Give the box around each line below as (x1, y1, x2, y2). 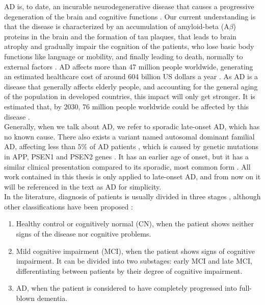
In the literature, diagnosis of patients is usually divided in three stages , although (4, 191, 261, 202)
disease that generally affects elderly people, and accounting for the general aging (4, 81, 258, 91)
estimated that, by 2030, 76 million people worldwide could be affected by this (4, 101, 249, 111)
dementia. (37, 293, 68, 303)
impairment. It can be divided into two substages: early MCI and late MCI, (16, 255, 252, 266)
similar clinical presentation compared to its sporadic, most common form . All (4, 161, 251, 172)
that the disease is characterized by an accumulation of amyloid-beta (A (4, 21, 229, 32)
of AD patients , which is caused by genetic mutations (89, 141, 258, 152)
